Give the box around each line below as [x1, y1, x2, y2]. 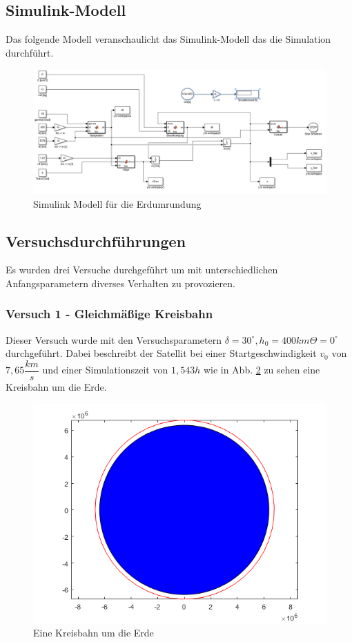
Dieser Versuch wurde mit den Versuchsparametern [6, 332, 222, 347]
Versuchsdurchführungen [6, 230, 186, 251]
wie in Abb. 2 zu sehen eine [203, 362, 320, 377]
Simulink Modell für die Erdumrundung [33, 196, 202, 211]
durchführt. [6, 45, 54, 59]
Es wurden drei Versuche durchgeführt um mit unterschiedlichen [6, 262, 278, 277]
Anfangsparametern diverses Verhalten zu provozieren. [6, 275, 235, 290]
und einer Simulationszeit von [42, 362, 168, 377]
